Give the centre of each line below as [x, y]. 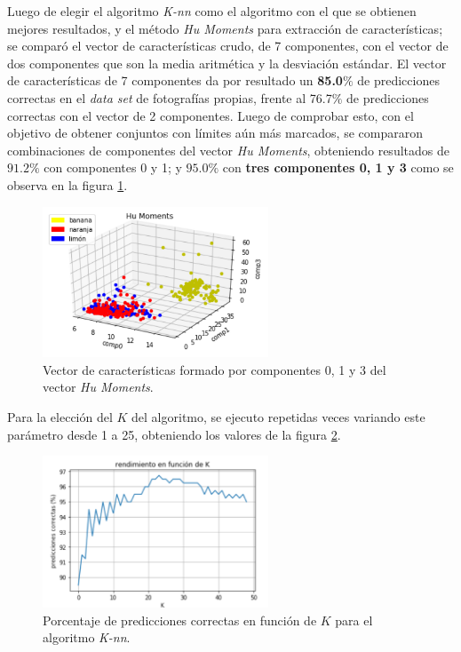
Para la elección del [60, 417]
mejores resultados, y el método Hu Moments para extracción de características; [225, 28]
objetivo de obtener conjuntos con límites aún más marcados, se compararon [215, 133]
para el [354, 620]
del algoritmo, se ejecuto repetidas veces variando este [278, 417]
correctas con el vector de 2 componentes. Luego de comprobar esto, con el [211, 115]
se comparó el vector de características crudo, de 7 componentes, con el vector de [228, 46]
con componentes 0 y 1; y [113, 167]
